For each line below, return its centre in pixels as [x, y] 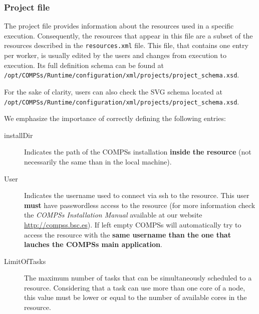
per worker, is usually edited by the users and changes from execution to [115, 55]
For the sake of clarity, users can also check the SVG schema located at [113, 91]
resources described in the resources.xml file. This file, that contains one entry [126, 45]
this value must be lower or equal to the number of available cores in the [136, 297]
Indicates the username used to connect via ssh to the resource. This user [137, 195]
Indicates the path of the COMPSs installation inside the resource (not [138, 152]
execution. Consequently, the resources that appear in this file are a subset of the [128, 35]
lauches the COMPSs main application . [93, 244]
